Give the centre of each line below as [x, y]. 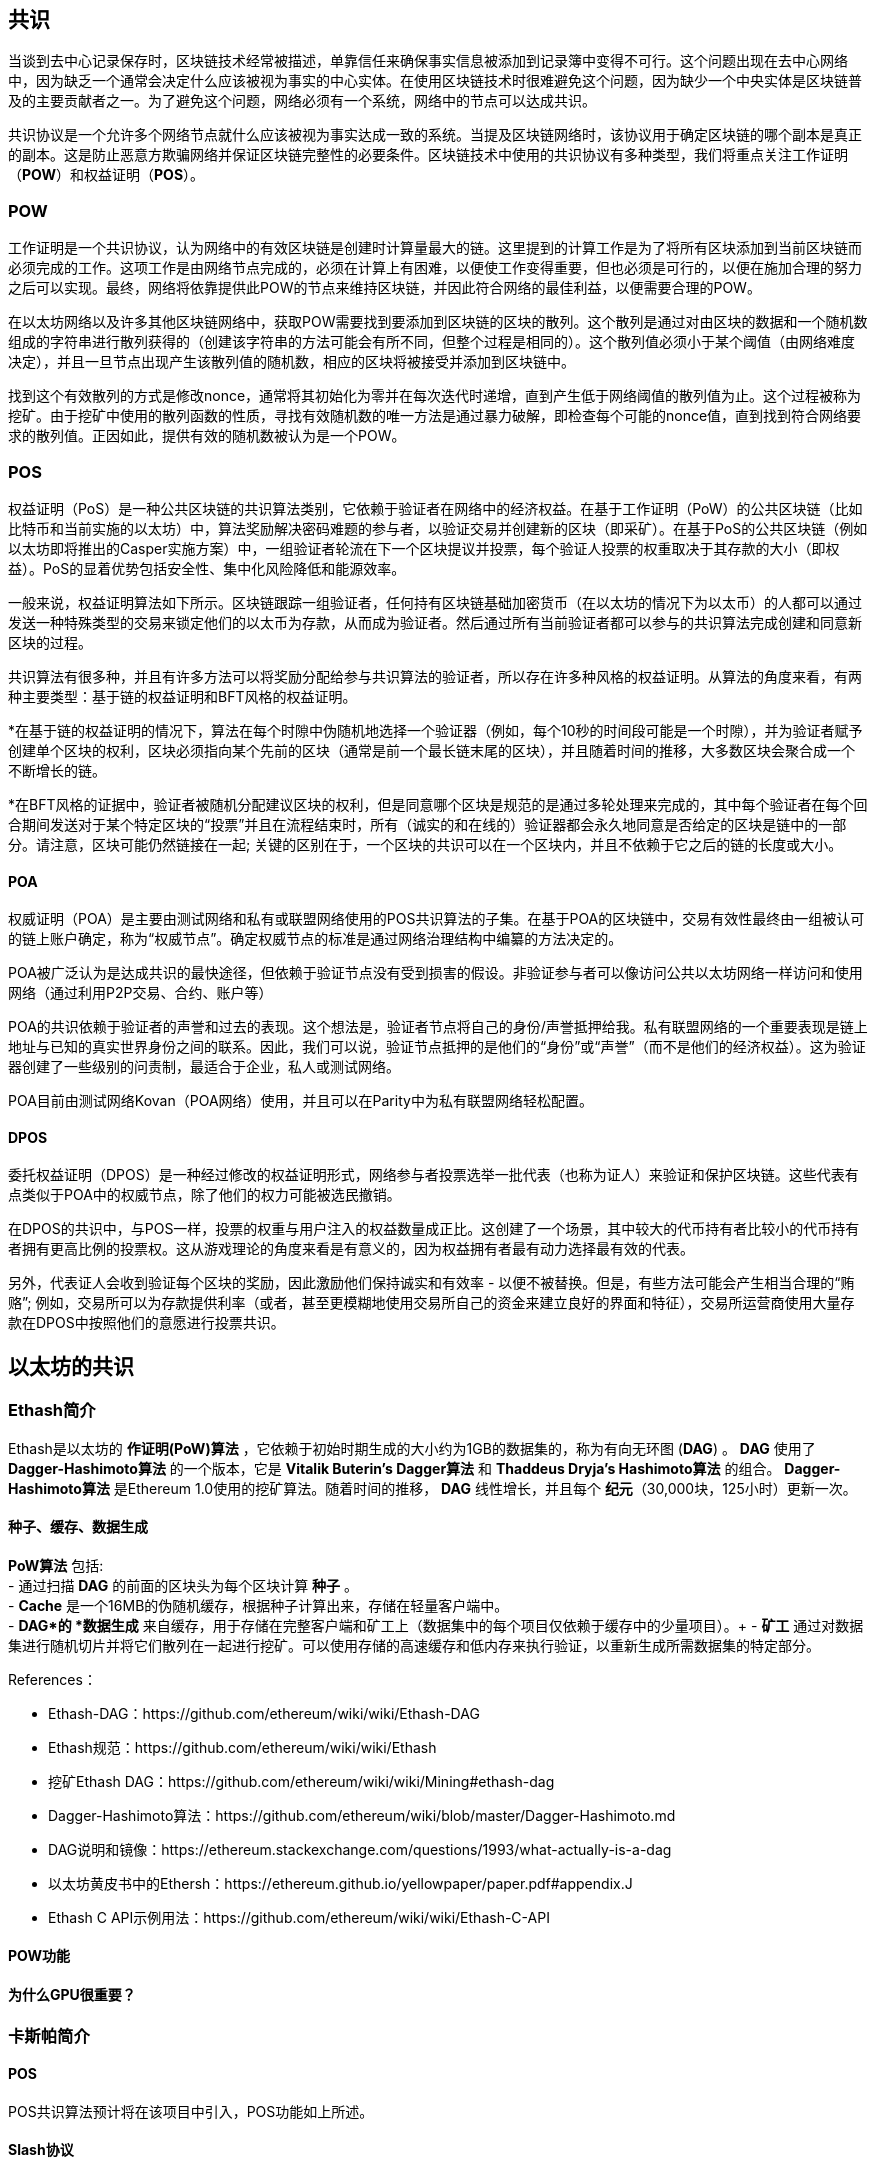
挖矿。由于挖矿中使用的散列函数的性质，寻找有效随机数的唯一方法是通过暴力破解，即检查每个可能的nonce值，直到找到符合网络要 [435, 416]
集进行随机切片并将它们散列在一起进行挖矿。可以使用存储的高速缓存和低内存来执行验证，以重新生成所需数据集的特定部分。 [414, 1645]
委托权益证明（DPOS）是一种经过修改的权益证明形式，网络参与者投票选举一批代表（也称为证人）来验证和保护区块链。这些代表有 [433, 1175]
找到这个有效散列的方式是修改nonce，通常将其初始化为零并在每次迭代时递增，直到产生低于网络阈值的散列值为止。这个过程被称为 [435, 396]
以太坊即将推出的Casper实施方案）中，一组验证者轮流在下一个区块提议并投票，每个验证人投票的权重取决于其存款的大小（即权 [424, 548]
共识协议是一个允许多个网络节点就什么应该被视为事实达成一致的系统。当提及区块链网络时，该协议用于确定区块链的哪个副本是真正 [435, 135]
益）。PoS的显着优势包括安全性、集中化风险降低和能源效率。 [207, 568]
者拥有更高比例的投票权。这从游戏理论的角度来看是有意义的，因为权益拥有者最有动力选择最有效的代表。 [351, 1249]
